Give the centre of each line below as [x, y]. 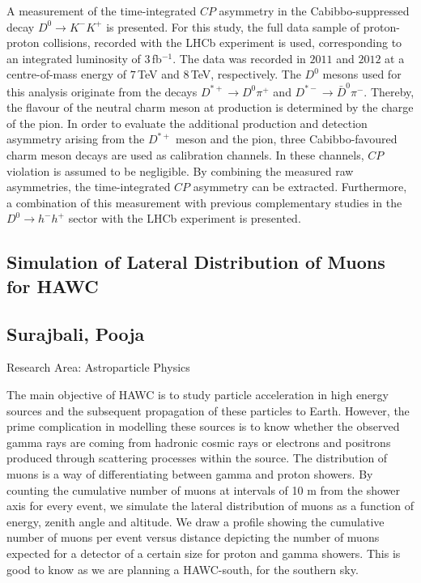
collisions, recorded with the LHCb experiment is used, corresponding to [223, 43]
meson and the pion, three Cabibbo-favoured [286, 139]
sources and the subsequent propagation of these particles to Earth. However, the [208, 410]
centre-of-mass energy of [66, 74]
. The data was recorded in [239, 58]
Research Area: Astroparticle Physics [98, 367]
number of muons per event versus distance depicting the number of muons [193, 537]
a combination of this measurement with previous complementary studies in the [204, 202]
